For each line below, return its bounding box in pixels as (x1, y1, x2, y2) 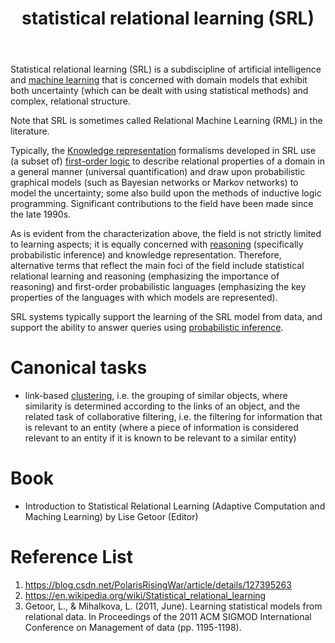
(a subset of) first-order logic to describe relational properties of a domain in (10, 155, 325, 167)
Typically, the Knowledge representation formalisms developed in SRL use (10, 145, 317, 157)
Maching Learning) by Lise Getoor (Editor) (24, 511, 199, 523)
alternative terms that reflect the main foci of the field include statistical (10, 260, 305, 272)
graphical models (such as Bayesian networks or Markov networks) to (10, 177, 299, 189)
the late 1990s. (10, 208, 72, 221)
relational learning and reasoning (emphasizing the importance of (10, 270, 280, 282)
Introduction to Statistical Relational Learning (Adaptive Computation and (24, 500, 326, 512)
